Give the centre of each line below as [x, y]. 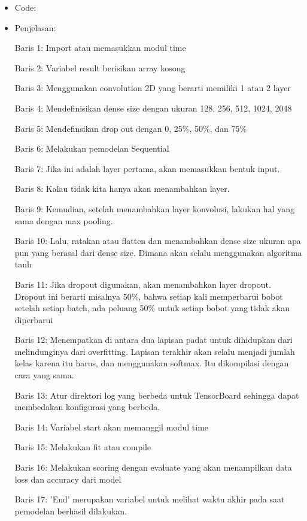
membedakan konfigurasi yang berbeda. [87, 407]
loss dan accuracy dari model [68, 479]
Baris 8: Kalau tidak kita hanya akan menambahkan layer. [122, 189]
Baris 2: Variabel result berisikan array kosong [100, 67]
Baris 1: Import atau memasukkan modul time [100, 48]
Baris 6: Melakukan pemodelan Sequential [92, 148]
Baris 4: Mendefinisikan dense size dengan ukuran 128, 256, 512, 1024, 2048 [153, 108]
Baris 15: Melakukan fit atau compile [83, 447]
